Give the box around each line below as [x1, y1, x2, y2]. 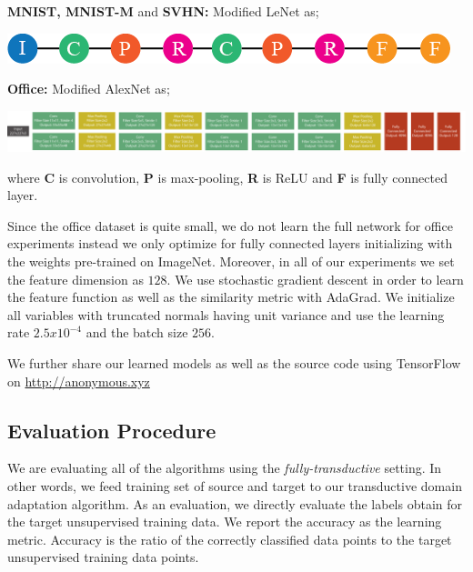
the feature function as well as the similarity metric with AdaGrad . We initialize [7, 287, 455, 306]
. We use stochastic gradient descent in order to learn [166, 269, 464, 288]
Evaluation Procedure [7, 416, 216, 444]
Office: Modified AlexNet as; [7, 79, 170, 98]
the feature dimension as [7, 269, 144, 288]
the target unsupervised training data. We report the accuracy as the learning [7, 512, 442, 531]
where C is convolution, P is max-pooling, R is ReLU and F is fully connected [7, 167, 448, 186]
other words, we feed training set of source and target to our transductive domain [7, 476, 462, 495]
